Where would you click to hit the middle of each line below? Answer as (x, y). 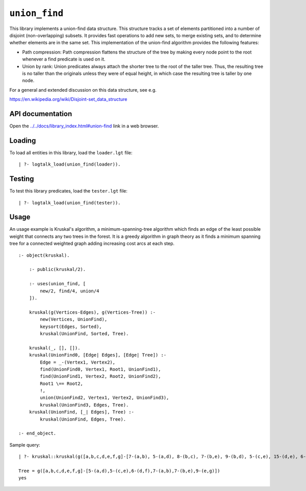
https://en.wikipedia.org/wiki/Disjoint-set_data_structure (68, 99)
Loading (23, 140)
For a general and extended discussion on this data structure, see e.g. (83, 90)
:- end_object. (37, 433)
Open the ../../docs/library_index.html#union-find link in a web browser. (84, 126)
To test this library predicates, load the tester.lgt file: (68, 191)
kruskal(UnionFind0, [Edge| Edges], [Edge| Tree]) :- (98, 355)
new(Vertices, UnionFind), (74, 319)
